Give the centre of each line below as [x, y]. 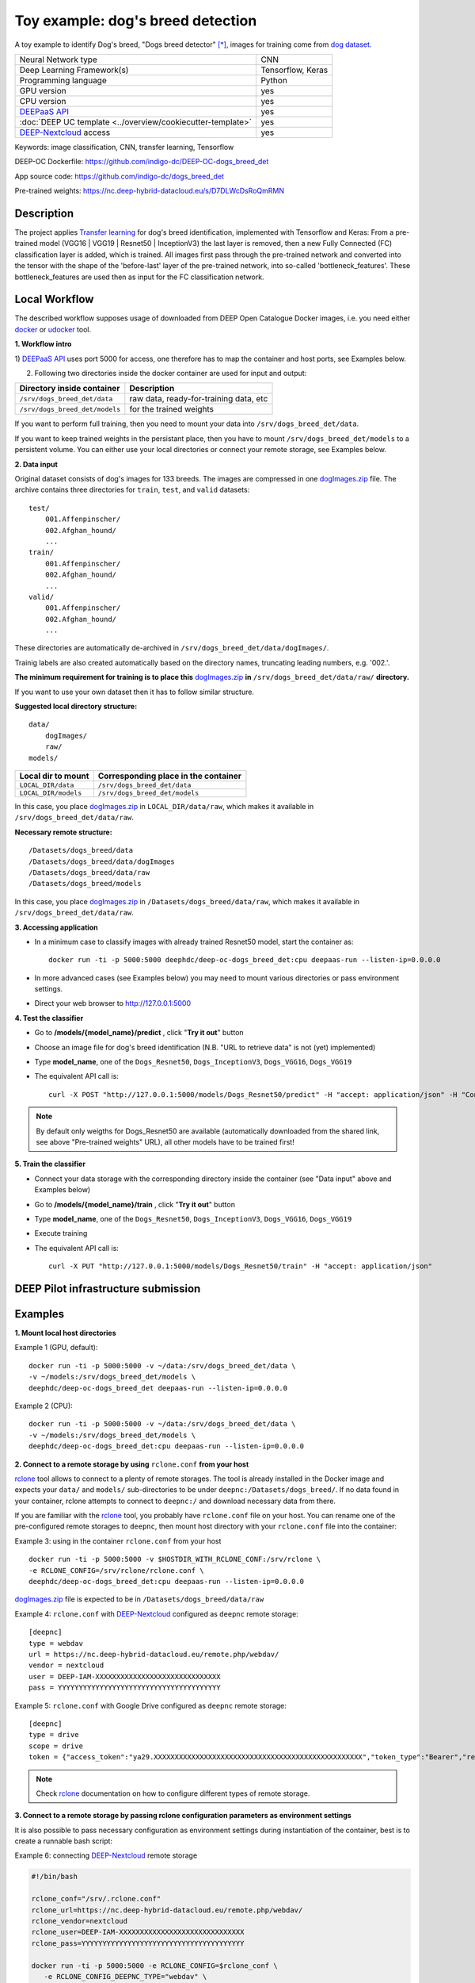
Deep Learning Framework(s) [74, 70]
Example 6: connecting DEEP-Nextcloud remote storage [106, 1855]
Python [274, 80]
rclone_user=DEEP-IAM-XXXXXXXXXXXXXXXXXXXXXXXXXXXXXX [138, 1932]
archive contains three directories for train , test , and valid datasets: [132, 490]
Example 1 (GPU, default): [56, 1348]
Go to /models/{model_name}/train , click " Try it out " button [135, 1204]
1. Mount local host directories [65, 1333]
